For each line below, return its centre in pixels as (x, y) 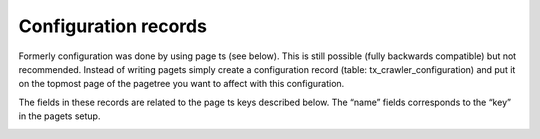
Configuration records (112, 26)
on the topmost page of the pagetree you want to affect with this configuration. (181, 84)
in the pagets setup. (59, 116)
